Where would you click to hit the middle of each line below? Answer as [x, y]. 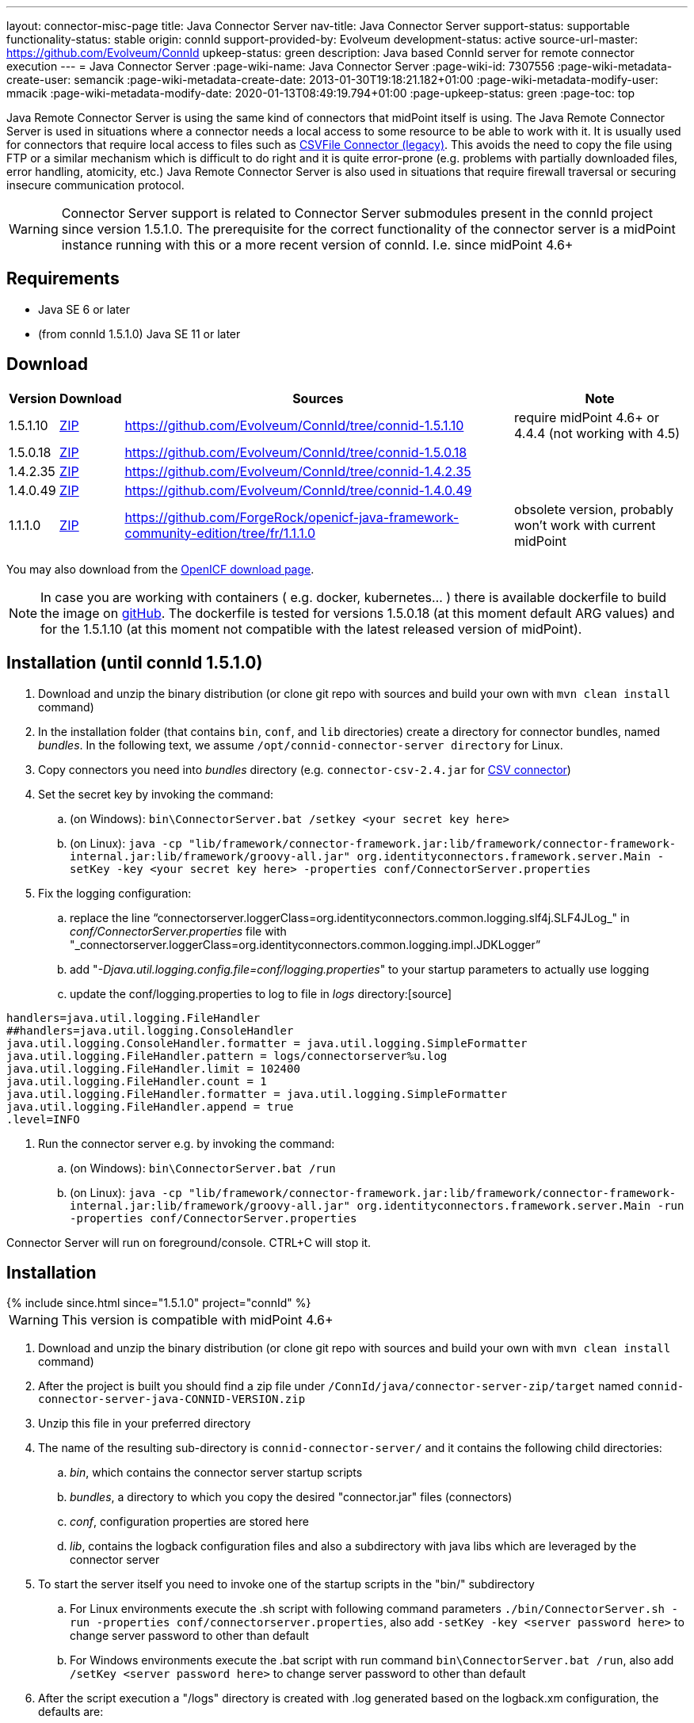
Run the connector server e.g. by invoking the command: [187, 1143]
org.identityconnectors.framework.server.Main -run [520, 1205]
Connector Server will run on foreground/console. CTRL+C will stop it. [189, 1242]
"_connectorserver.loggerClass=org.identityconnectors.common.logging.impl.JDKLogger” [305, 944]
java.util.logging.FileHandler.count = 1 [137, 1081]
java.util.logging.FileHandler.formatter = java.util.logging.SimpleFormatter [257, 1094]
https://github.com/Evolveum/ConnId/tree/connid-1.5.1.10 [294, 425]
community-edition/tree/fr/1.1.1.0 [220, 533]
